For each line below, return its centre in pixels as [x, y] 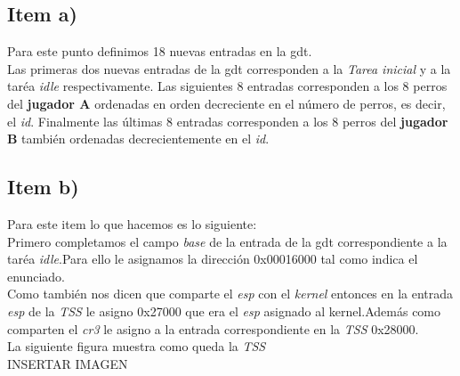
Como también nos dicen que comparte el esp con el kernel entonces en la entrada [230, 294]
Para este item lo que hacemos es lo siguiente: [132, 223]
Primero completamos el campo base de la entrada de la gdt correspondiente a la [227, 241]
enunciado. [36, 276]
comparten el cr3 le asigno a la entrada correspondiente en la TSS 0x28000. [213, 328]
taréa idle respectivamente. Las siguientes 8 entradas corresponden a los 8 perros [227, 86]
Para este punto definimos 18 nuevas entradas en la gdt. [160, 51]
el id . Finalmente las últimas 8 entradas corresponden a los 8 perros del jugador [228, 121]
